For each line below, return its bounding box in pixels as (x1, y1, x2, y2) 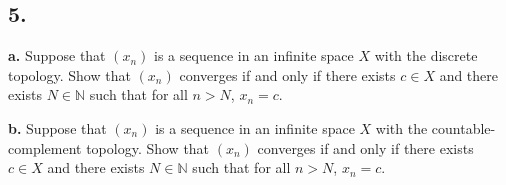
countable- (431, 117, 496, 138)
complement (8, 137, 82, 158)
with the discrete (374, 45, 478, 66)
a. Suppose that (8, 45, 106, 66)
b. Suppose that (8, 117, 107, 138)
